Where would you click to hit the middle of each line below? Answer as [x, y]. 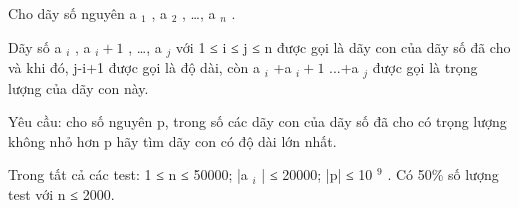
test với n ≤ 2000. [61, 193]
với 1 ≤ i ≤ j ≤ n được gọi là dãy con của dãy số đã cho [343, 46]
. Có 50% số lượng [443, 174]
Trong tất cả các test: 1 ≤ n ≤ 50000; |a [128, 174]
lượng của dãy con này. [78, 87]
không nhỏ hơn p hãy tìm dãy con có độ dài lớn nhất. [172, 140]
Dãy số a [35, 46]
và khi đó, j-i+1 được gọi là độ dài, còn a [134, 67]
